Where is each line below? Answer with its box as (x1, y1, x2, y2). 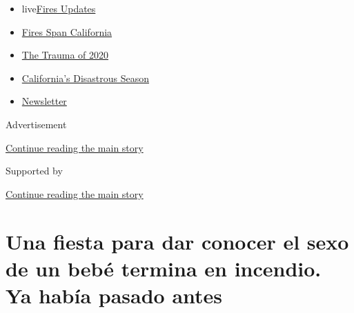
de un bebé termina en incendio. (6, 254, 322, 282)
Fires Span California (21, 24, 112, 39)
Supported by (6, 163, 63, 178)
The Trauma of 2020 (21, 48, 109, 62)
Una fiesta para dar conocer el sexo (6, 227, 349, 255)
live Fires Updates (21, 1, 96, 15)
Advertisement (6, 117, 67, 131)
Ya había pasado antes (6, 281, 223, 309)
